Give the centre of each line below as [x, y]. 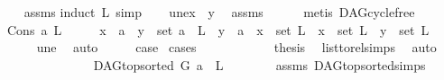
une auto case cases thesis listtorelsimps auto [236, 47]
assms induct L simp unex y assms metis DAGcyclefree [219, 12]
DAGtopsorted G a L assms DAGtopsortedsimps [259, 64]
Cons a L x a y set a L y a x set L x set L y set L [218, 29]
